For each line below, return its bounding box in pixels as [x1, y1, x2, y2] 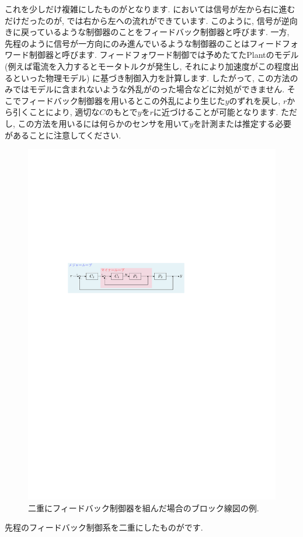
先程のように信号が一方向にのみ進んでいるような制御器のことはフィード [5, 37, 283, 49]
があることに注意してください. [5, 129, 121, 141]
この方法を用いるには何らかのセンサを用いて [18, 117, 190, 129]
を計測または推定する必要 [193, 117, 292, 129]
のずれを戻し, [229, 94, 281, 106]
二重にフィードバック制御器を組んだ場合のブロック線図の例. [28, 501, 259, 514]
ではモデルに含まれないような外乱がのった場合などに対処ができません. [12, 83, 285, 95]
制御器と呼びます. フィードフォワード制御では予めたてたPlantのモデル [29, 48, 299, 61]
